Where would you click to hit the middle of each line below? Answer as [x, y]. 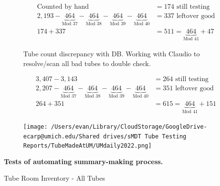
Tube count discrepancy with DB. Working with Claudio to [112, 53]
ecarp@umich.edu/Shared [62, 136]
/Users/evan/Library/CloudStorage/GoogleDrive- [129, 127]
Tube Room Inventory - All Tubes [55, 178]
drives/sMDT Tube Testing [145, 136]
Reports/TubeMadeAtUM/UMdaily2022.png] [87, 146]
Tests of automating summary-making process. [84, 161]
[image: [36, 127]
